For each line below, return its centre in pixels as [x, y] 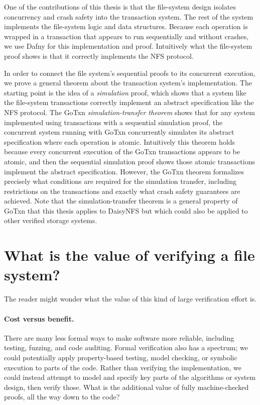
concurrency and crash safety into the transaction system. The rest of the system [129, 16]
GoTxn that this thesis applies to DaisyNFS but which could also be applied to [126, 210]
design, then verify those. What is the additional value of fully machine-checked [126, 387]
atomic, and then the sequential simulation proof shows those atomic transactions [129, 161]
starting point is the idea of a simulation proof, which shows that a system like [125, 92]
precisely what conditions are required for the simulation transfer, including [120, 181]
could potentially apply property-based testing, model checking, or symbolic [121, 357]
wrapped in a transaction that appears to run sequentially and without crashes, [126, 36]
